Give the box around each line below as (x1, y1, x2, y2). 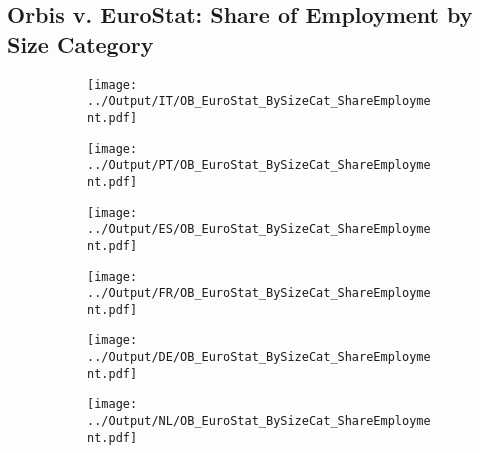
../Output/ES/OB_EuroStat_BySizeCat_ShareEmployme (87, 222, 431, 237)
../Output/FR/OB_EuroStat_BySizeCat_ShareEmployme (87, 286, 431, 301)
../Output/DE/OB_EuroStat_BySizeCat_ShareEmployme (87, 350, 431, 365)
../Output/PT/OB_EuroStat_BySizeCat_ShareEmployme (87, 158, 431, 173)
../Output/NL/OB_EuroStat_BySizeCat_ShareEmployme (87, 414, 431, 429)
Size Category (7, 28, 154, 59)
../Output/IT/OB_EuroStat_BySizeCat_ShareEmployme (87, 94, 431, 109)
